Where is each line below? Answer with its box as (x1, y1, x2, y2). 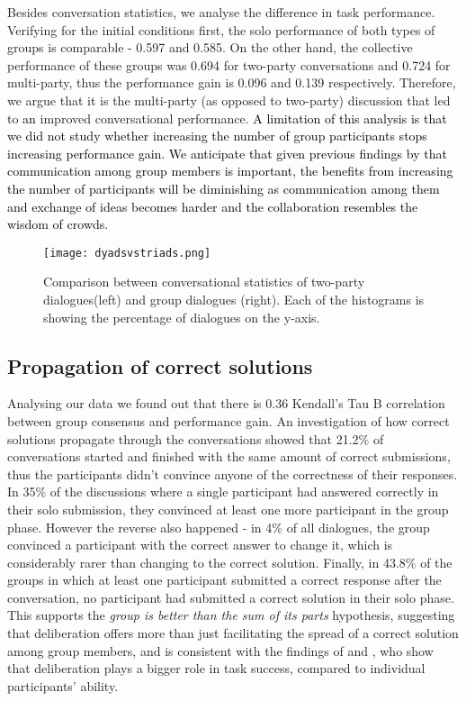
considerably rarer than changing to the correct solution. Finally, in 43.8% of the (7, 552, 453, 571)
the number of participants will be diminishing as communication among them (7, 178, 440, 197)
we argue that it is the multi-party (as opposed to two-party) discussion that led (7, 90, 451, 109)
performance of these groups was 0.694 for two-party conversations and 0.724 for (7, 55, 451, 74)
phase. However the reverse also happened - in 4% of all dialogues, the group (7, 517, 430, 536)
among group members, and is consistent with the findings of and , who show (7, 641, 434, 660)
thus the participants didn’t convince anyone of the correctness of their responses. (7, 464, 458, 483)
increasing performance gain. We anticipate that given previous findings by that (7, 143, 447, 162)
